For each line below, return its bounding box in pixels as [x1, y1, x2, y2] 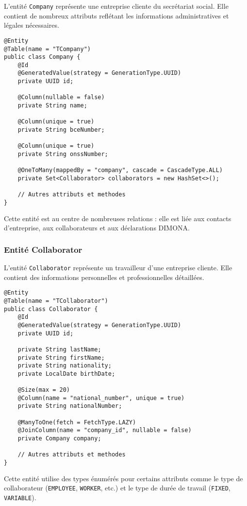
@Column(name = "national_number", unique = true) [17, 394, 185, 401]
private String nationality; [17, 362, 112, 369]
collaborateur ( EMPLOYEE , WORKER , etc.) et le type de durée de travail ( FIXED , [4, 483, 231, 493]
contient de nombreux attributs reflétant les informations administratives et [4, 10, 229, 20]
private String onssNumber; [17, 151, 108, 158]
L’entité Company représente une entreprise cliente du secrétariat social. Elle [4, 1, 229, 11]
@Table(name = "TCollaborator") [4, 297, 108, 304]
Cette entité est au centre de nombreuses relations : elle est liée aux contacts [4, 213, 231, 223]
